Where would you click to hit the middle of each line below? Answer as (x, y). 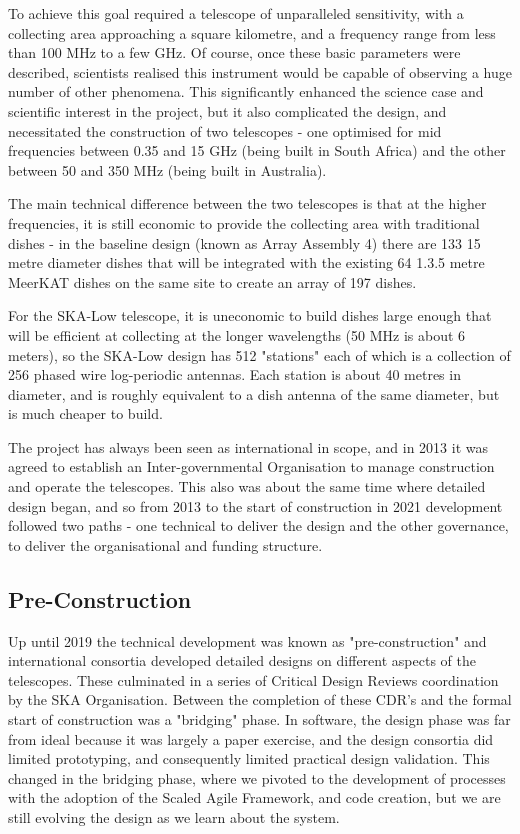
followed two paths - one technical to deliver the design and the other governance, (258, 525)
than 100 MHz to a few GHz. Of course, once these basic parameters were (234, 52)
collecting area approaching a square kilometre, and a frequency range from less (252, 32)
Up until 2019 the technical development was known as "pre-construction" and (247, 640)
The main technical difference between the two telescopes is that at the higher (247, 203)
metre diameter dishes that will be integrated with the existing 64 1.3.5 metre (246, 262)
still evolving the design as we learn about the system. (174, 816)
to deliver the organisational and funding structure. (165, 544)
